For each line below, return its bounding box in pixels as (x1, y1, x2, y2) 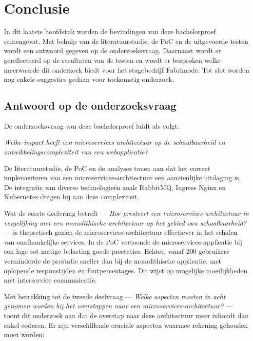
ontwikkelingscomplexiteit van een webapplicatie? (4, 147, 148, 157)
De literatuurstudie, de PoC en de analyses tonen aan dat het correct (4, 163, 211, 173)
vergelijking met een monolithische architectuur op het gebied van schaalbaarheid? (4, 217, 247, 227)
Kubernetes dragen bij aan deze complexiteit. (4, 191, 139, 202)
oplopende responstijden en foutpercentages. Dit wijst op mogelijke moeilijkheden (4, 265, 248, 275)
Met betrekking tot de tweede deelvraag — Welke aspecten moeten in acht (4, 291, 226, 301)
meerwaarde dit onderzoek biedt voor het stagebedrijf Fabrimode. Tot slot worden (4, 64, 250, 75)
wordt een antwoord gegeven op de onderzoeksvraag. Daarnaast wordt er (4, 45, 221, 56)
